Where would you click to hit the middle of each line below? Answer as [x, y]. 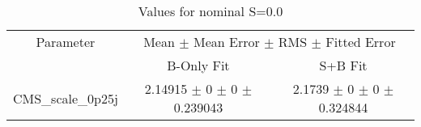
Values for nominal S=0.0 [210, 11]
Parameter [66, 42]
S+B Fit [343, 65]
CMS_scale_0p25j [66, 98]
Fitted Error [361, 42]
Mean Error [226, 42]
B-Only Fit [198, 65]
